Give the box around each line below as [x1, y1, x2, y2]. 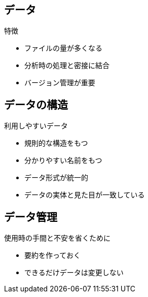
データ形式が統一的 [24, 173, 88, 182]
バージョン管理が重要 [24, 78, 95, 87]
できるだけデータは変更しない [24, 268, 124, 277]
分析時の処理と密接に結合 [24, 61, 109, 70]
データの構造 [4, 98, 68, 111]
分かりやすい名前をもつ [24, 156, 102, 165]
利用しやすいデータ [4, 121, 68, 130]
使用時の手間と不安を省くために [4, 234, 110, 243]
